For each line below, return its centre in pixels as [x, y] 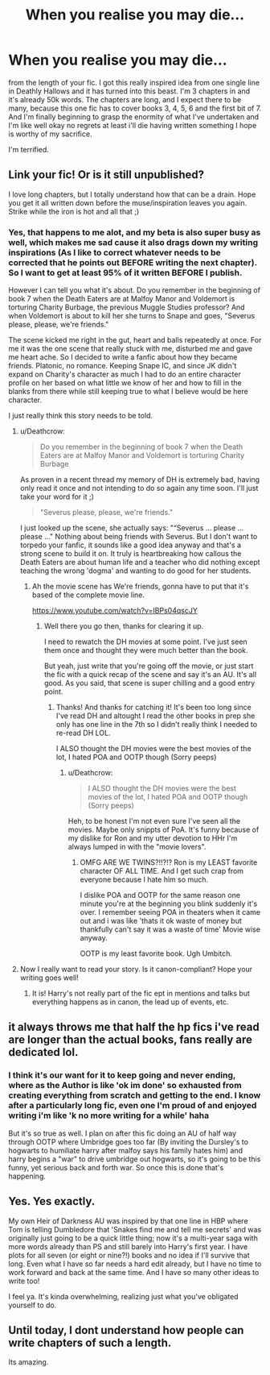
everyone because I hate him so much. [144, 879]
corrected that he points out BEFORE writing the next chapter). [133, 262]
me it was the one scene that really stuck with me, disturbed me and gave [131, 349]
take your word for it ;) [57, 496]
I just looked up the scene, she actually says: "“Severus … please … [132, 528]
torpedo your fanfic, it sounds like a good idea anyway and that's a [131, 545]
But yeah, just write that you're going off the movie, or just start [149, 666]
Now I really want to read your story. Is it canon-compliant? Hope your [136, 970]
